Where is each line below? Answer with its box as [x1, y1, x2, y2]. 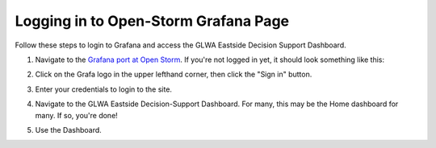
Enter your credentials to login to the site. [35, 84, 173, 94]
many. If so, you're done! [35, 110, 119, 120]
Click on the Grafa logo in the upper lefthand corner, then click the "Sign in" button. [35, 69, 312, 80]
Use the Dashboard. [35, 125, 103, 134]
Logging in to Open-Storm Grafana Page [15, 12, 290, 30]
